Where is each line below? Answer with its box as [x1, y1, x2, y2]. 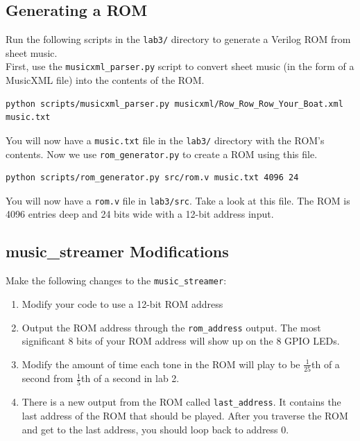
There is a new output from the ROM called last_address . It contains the [22, 395, 341, 409]
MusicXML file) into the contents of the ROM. [6, 73, 205, 87]
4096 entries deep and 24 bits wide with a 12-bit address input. [6, 207, 274, 221]
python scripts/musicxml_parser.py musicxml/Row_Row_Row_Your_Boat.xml [6, 98, 343, 109]
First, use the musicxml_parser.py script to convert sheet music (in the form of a [6, 59, 354, 73]
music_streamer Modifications [6, 241, 229, 262]
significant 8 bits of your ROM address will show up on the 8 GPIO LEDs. [22, 334, 340, 348]
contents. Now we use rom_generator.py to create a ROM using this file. [6, 146, 318, 161]
